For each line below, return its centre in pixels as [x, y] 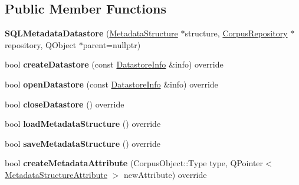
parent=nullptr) [112, 44]
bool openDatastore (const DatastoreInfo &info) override [111, 84]
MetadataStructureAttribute [56, 174]
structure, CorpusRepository [236, 33]
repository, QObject [41, 44]
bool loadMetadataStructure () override [83, 124]
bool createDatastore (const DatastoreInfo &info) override [114, 64]
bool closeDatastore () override [65, 104]
